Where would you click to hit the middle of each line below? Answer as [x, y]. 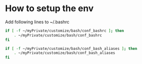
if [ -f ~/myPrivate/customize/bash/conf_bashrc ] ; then [65, 31]
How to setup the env [49, 8]
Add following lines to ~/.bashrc [37, 22]
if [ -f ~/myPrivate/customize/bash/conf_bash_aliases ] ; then [71, 48]
